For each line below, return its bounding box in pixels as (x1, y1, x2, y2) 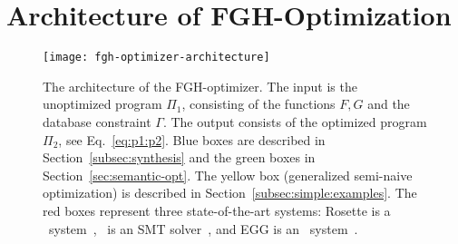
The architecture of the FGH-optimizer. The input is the (43, 76, 357, 95)
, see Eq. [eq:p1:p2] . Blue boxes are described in (58, 130, 326, 149)
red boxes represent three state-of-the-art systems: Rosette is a (43, 200, 391, 220)
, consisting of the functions (181, 94, 336, 113)
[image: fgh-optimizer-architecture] (43, 51, 270, 64)
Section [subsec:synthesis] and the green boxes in (43, 148, 316, 167)
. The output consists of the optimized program (162, 112, 427, 131)
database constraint (43, 112, 151, 131)
